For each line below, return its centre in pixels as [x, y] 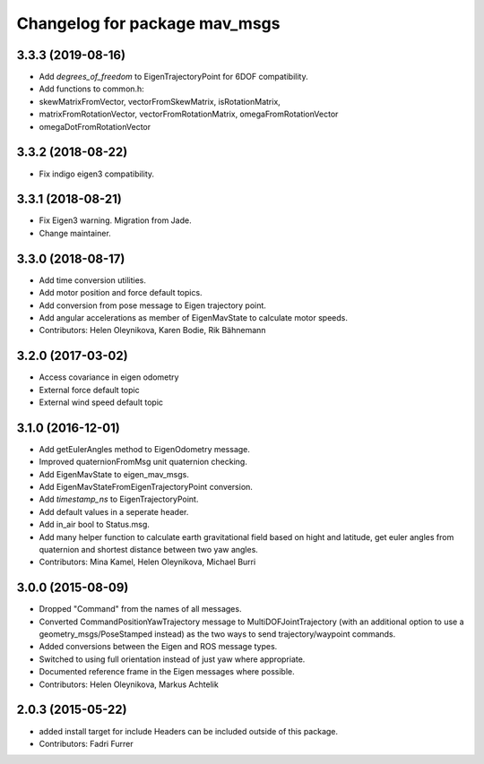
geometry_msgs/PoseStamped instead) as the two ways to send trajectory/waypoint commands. [217, 634]
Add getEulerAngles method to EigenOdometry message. [145, 449]
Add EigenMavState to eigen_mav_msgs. [114, 474]
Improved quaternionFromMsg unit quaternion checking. [143, 462]
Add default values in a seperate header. [114, 511]
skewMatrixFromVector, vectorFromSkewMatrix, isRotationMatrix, [160, 101]
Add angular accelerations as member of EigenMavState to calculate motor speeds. [194, 317]
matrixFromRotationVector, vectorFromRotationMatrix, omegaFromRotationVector [189, 114]
